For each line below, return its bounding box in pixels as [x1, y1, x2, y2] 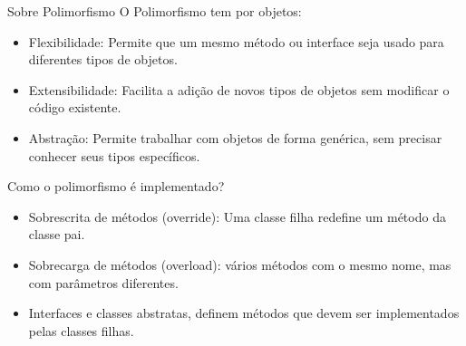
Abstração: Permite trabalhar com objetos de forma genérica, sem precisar [28, 128, 442, 147]
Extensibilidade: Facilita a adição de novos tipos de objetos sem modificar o [28, 80, 450, 99]
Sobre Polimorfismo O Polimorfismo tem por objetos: [7, 2, 302, 20]
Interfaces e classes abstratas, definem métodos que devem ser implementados [28, 303, 460, 322]
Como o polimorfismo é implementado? [7, 177, 225, 196]
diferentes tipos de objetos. [28, 50, 178, 69]
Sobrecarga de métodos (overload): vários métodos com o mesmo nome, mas [28, 255, 451, 274]
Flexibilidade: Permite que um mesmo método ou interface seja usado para [28, 32, 444, 51]
